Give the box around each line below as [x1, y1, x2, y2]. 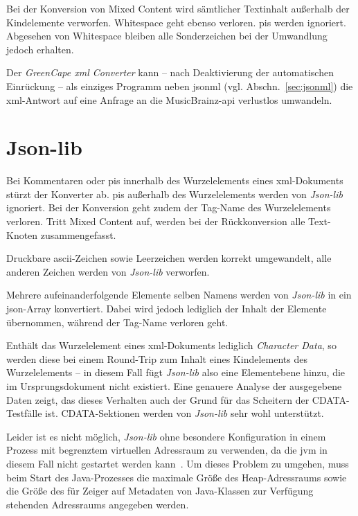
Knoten [6, 227, 38, 242]
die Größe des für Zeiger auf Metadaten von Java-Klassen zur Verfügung [6, 483, 314, 498]
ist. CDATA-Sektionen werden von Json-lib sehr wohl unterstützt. [45, 406, 324, 420]
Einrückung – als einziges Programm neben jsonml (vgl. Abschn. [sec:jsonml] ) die [6, 78, 353, 93]
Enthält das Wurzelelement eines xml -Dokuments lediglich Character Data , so [6, 338, 337, 353]
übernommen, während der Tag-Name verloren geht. [6, 314, 229, 329]
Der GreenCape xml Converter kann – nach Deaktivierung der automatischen [6, 65, 334, 80]
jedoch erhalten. [6, 42, 74, 56]
